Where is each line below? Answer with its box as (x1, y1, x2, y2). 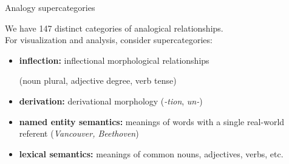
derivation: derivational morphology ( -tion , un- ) (19, 94, 203, 107)
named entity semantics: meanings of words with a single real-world (19, 115, 285, 128)
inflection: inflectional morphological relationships (19, 53, 209, 66)
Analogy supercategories (5, 1, 95, 13)
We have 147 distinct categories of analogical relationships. (5, 21, 223, 34)
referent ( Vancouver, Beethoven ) (19, 127, 139, 140)
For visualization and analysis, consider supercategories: (5, 33, 212, 46)
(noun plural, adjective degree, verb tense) (19, 74, 177, 87)
